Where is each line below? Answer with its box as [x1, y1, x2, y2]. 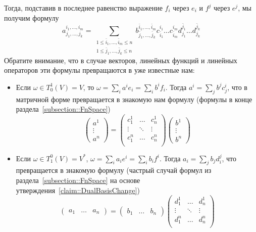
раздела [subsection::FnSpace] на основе [16, 174, 140, 185]
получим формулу [4, 12, 59, 23]
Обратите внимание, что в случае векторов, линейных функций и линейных [4, 55, 237, 65]
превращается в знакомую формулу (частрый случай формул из [16, 165, 212, 175]
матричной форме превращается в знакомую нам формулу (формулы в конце [16, 94, 252, 104]
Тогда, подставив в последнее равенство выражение [4, 3, 163, 13]
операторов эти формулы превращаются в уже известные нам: [4, 65, 195, 75]
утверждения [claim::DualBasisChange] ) [16, 184, 140, 195]
